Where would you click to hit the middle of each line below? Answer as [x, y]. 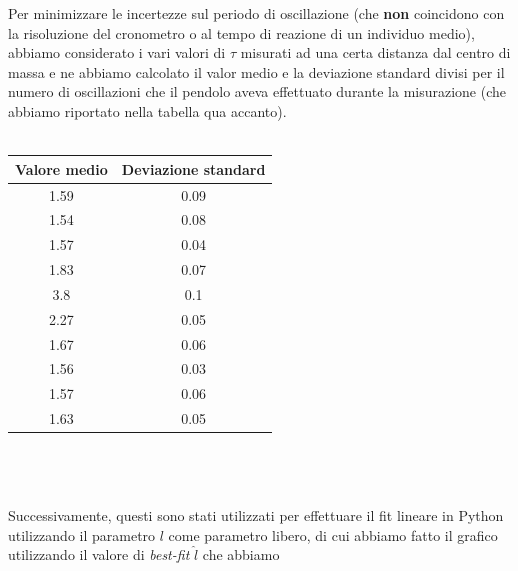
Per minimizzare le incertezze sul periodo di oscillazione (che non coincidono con [256, 13]
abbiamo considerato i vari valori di [117, 52]
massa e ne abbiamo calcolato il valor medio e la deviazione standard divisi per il [256, 71]
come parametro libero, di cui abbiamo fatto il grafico [333, 534]
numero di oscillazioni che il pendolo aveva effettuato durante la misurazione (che [257, 91]
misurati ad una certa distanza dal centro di [375, 52]
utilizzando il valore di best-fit [99, 554]
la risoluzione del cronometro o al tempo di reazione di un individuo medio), [241, 32]
